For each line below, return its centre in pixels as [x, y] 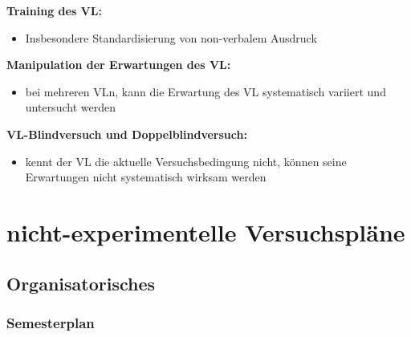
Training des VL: [54, 10]
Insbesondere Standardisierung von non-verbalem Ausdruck [171, 37]
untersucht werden [70, 107]
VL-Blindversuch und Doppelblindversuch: [127, 134]
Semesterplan [51, 322]
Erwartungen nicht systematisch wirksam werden [146, 177]
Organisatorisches [81, 283]
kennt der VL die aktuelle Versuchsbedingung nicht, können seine [186, 161]
